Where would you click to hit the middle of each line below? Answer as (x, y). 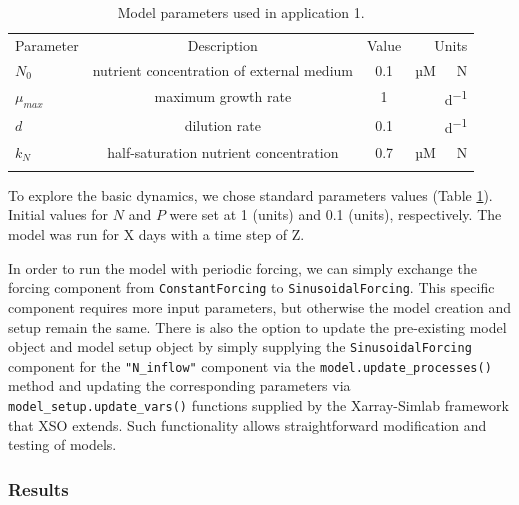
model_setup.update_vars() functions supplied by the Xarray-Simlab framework (258, 405)
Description (222, 44)
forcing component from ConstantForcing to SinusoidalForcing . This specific (251, 287)
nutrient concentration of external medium (222, 69)
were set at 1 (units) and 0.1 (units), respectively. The (335, 214)
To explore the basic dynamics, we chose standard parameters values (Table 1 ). (250, 194)
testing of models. (62, 444)
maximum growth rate (223, 96)
